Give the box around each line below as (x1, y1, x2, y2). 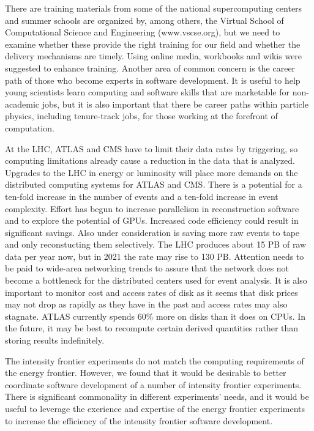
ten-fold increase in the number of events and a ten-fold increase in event (5, 190, 278, 202)
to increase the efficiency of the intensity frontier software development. (5, 414, 273, 427)
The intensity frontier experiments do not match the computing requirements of (5, 354, 304, 367)
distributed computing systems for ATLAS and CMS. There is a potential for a (5, 178, 302, 191)
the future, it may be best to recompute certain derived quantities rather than (5, 322, 299, 334)
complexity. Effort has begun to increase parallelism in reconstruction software (5, 202, 299, 215)
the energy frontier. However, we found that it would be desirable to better (5, 366, 286, 379)
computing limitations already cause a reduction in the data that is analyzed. (5, 154, 295, 167)
